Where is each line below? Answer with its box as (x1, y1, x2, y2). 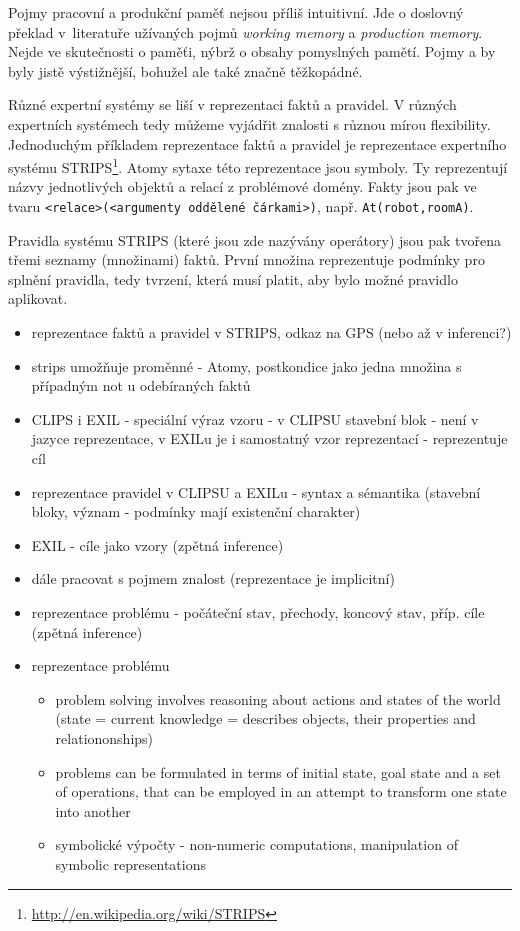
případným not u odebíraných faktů (31, 375, 251, 396)
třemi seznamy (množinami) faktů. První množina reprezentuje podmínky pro (8, 249, 485, 270)
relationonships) (55, 727, 154, 748)
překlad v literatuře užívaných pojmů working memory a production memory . (8, 21, 483, 42)
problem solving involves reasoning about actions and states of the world (55, 688, 501, 709)
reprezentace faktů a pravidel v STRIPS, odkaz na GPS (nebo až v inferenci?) (31, 322, 512, 343)
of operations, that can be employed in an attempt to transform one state (55, 781, 507, 802)
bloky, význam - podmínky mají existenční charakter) (31, 501, 361, 522)
